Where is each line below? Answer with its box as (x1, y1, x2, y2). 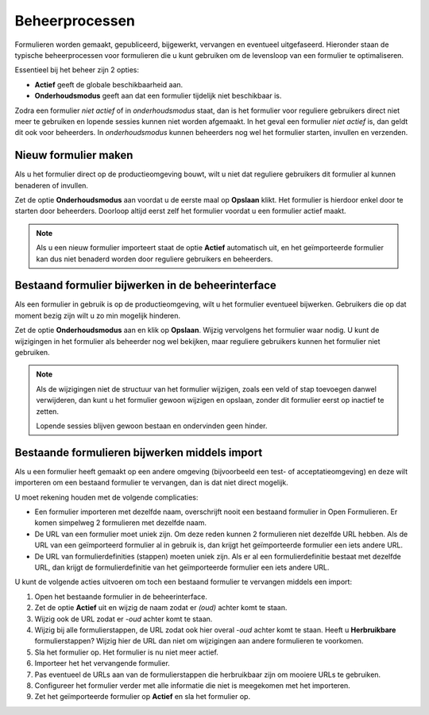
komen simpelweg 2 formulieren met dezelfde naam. (34, 518, 207, 528)
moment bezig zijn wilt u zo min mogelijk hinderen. (14, 311, 181, 320)
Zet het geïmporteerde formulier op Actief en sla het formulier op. (34, 692, 250, 701)
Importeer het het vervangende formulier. (34, 659, 170, 668)
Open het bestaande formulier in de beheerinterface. (34, 592, 208, 601)
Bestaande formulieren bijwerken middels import (14, 446, 263, 459)
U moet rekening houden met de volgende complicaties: (14, 493, 199, 502)
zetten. (36, 406, 60, 416)
